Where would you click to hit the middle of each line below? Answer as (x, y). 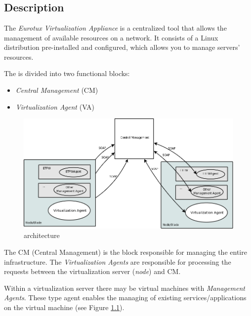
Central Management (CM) (57, 90)
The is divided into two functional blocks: (67, 73)
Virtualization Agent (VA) (55, 106)
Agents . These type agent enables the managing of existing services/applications (125, 297)
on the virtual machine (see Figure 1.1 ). (64, 307)
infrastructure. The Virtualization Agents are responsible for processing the (118, 261)
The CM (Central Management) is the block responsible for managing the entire (125, 252)
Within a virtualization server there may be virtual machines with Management (125, 288)
